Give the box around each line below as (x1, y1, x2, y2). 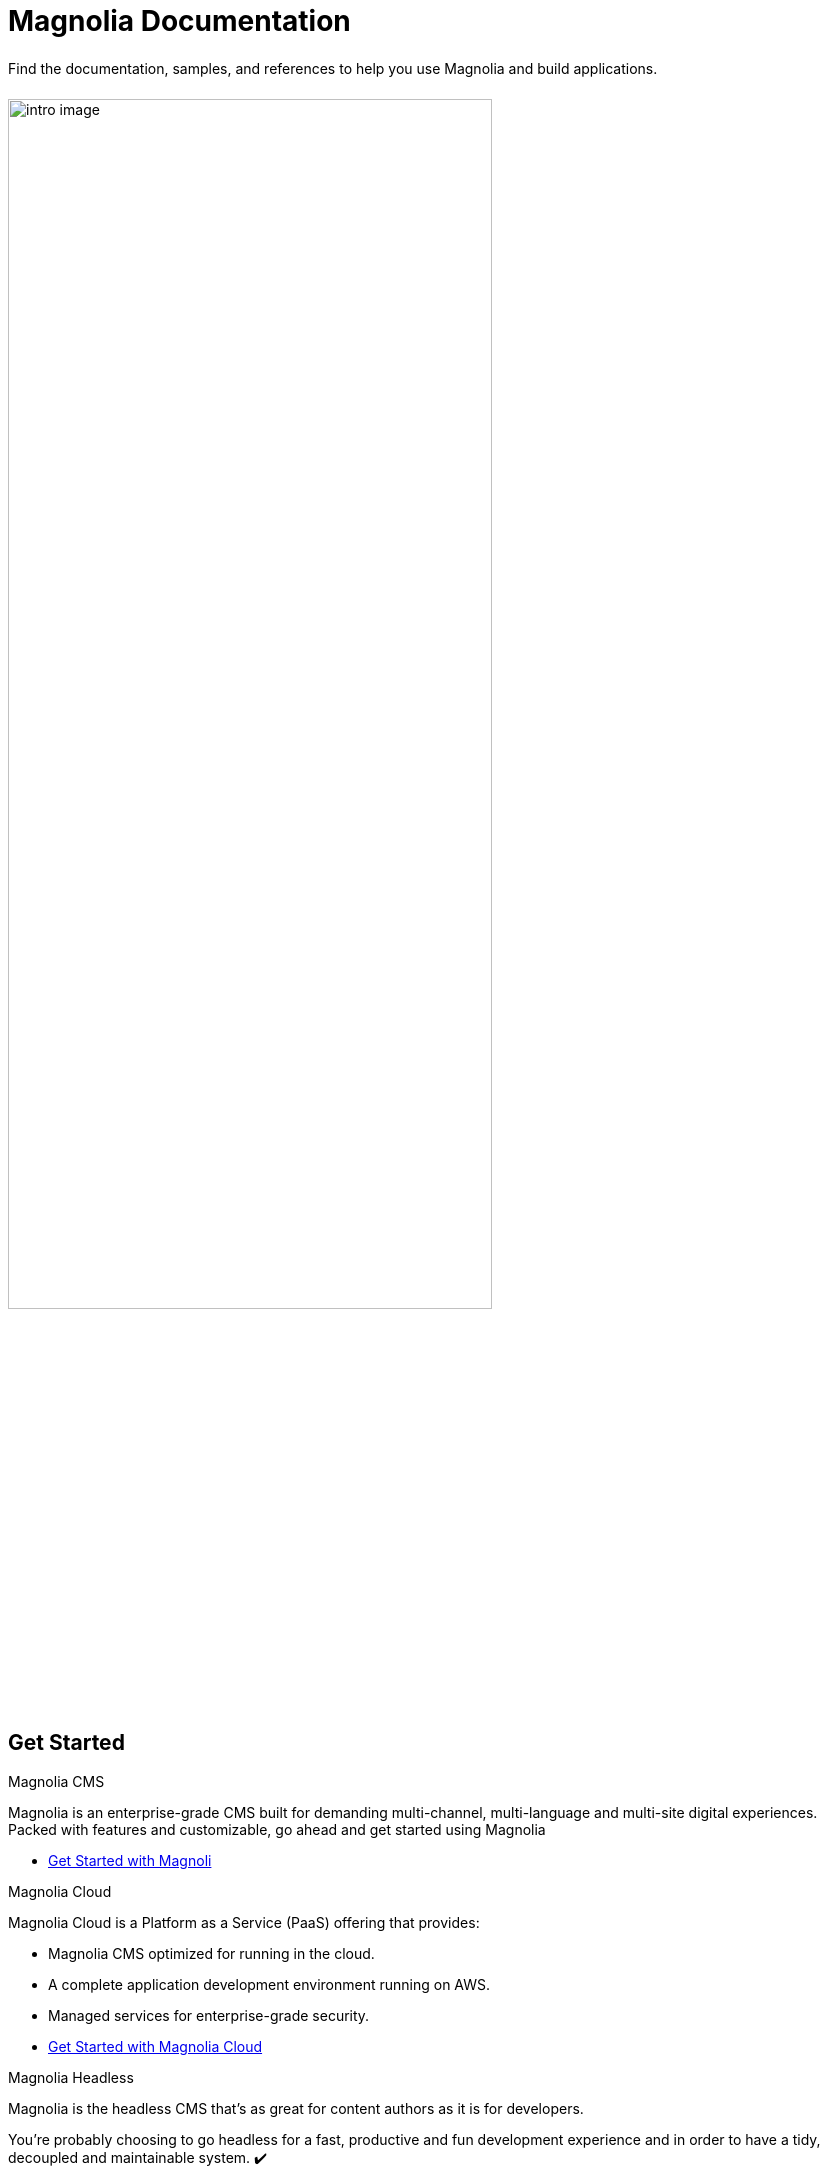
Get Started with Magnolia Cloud (48, 2037, 263, 2055)
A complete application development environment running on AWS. (48, 1975, 491, 1993)
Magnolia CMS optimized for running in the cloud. (48, 1944, 375, 1962)
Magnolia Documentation (8, 4, 351, 38)
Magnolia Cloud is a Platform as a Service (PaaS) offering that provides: (8, 1913, 480, 1931)
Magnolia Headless (8, 2068, 134, 2086)
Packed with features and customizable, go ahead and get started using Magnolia (8, 1820, 546, 1838)
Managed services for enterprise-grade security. (48, 2006, 370, 2024)
